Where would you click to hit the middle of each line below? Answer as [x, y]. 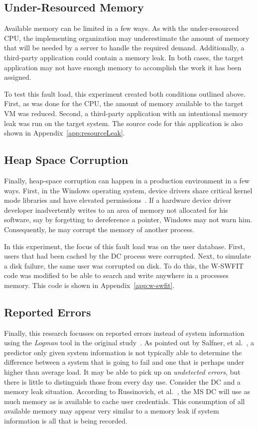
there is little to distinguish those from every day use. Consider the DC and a [122, 381]
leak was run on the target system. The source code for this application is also [124, 123]
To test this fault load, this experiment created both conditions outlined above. [125, 93]
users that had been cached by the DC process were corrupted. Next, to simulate [128, 256]
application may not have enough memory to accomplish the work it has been [123, 67]
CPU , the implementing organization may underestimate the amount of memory [127, 38]
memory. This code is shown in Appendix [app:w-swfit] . [89, 285]
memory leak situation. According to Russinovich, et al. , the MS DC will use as [127, 391]
